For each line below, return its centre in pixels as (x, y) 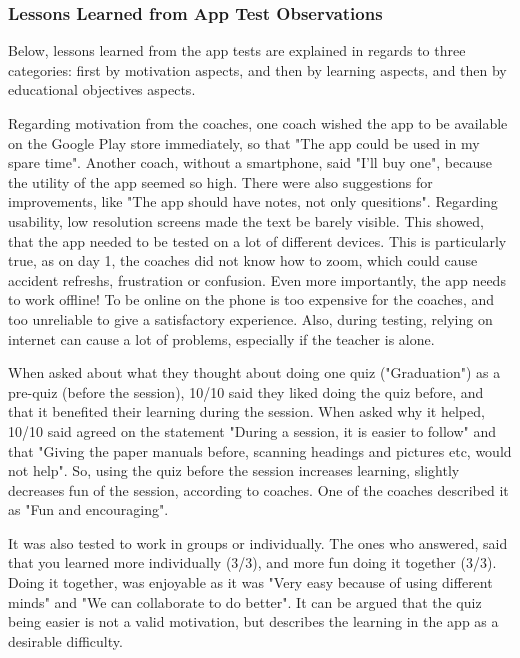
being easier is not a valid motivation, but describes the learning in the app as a (253, 621)
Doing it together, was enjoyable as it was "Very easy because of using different (250, 582)
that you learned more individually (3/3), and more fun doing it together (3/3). (252, 562)
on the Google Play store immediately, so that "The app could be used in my (244, 142)
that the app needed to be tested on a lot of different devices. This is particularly (257, 240)
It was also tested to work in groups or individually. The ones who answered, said (258, 542)
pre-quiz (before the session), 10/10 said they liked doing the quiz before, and (246, 391)
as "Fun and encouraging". (88, 509)
